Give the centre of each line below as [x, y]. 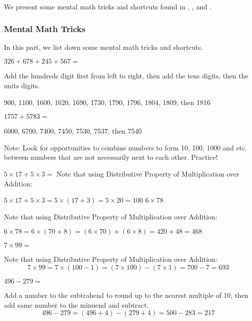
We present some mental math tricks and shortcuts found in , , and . [108, 6]
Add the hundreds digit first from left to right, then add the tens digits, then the [126, 76]
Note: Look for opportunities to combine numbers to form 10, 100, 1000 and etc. [126, 147]
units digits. [22, 85]
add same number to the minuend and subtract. [76, 304]
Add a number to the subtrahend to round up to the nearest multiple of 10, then [126, 295]
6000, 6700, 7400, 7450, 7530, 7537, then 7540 [73, 131]
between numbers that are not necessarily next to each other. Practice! [111, 157]
